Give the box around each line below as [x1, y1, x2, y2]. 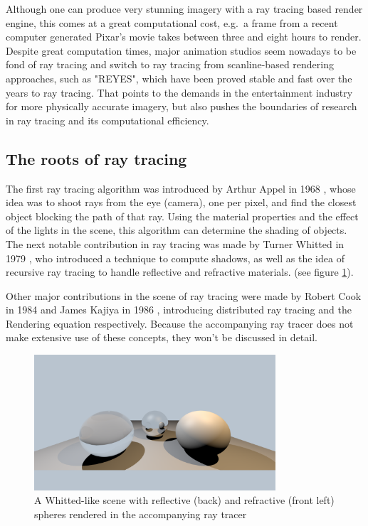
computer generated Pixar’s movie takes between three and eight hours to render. [6, 29, 362, 44]
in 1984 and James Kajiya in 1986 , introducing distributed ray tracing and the [6, 302, 352, 317]
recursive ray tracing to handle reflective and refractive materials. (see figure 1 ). [6, 264, 354, 279]
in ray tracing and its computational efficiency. [6, 112, 209, 127]
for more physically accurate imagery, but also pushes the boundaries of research [6, 99, 357, 114]
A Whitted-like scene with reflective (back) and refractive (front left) [34, 493, 335, 508]
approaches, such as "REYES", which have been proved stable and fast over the [6, 70, 352, 85]
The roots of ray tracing [6, 147, 187, 169]
